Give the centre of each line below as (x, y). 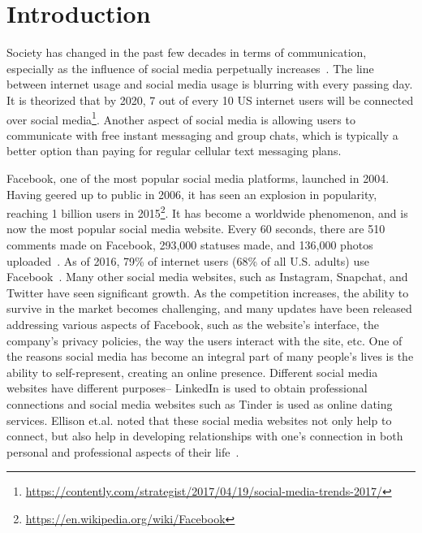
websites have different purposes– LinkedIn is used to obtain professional (187, 388)
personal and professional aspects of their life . (123, 451)
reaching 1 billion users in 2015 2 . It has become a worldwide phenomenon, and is (207, 212)
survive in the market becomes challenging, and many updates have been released (209, 308)
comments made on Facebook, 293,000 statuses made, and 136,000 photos (190, 244)
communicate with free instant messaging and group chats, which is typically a (202, 134)
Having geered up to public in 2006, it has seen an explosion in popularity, (192, 194)
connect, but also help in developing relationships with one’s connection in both (205, 436)
